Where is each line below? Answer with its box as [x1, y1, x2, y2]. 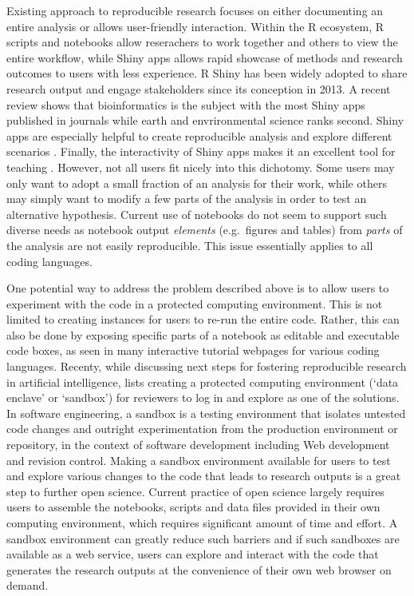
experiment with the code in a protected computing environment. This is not [6, 295, 383, 312]
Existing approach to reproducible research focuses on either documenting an [6, 2, 384, 18]
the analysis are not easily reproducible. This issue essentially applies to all [6, 236, 373, 253]
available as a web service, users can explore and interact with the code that [6, 546, 379, 562]
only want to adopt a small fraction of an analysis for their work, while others [6, 174, 387, 191]
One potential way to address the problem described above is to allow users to [6, 280, 389, 296]
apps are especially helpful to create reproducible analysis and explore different [6, 127, 392, 144]
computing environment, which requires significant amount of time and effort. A [6, 515, 398, 530]
